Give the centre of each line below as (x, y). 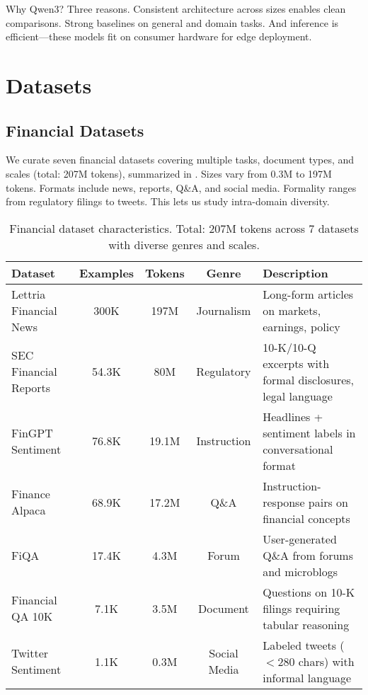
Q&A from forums (308, 555)
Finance (31, 494)
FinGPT (32, 432)
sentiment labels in (309, 432)
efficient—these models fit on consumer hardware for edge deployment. (159, 36)
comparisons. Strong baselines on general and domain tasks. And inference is (172, 22)
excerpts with (296, 363)
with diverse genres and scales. (184, 244)
